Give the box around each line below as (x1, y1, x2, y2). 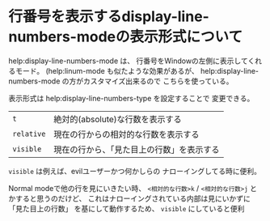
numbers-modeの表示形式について (8, 28, 243, 46)
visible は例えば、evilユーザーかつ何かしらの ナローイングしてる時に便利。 (8, 166, 261, 176)
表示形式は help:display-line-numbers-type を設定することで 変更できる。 (8, 93, 255, 103)
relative (12, 129, 46, 138)
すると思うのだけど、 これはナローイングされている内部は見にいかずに (15, 193, 251, 203)
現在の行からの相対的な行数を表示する (53, 129, 200, 140)
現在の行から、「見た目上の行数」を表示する (53, 143, 220, 155)
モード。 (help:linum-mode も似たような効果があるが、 (15, 66, 200, 75)
